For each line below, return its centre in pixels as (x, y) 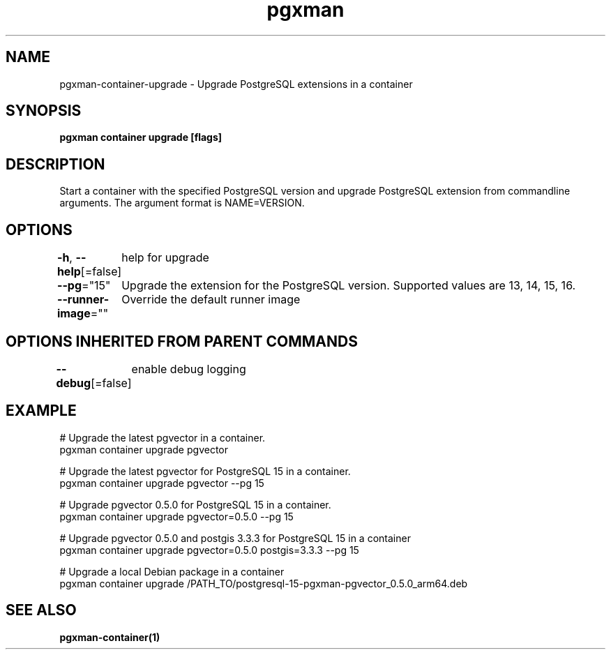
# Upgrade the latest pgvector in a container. (163, 437)
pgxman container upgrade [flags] (141, 137)
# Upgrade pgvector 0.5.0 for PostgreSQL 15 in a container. (195, 504)
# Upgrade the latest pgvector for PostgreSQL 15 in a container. (205, 471)
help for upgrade (165, 258)
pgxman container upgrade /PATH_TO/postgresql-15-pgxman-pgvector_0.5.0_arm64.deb (264, 583)
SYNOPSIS (44, 111)
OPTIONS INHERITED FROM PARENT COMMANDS (182, 341)
